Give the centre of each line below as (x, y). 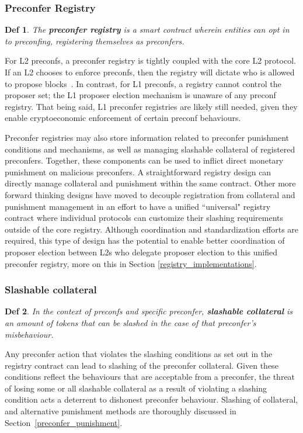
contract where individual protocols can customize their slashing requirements (144, 218)
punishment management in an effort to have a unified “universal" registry (138, 206)
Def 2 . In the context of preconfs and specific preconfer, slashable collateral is (149, 311)
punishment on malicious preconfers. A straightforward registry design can (138, 172)
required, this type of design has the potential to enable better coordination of (145, 240)
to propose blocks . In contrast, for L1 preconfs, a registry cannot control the (143, 83)
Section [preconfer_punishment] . (64, 422)
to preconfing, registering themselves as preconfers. (95, 41)
